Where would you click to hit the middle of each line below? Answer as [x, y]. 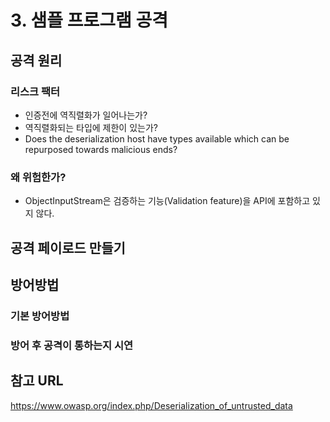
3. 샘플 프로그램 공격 [89, 20]
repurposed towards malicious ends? [101, 149]
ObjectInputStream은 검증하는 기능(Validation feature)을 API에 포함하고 [167, 201]
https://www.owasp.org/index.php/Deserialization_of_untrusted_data [151, 405]
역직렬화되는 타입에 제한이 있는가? [91, 127]
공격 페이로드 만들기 [68, 247]
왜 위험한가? [38, 177]
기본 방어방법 [40, 316]
